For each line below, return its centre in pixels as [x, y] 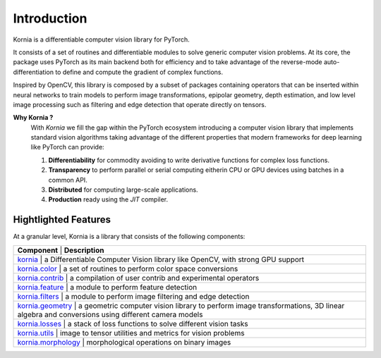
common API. [68, 180]
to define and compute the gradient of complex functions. [139, 72]
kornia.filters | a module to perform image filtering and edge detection [133, 296]
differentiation [34, 72]
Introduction [50, 18]
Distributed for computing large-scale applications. [123, 190]
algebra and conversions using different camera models [110, 314]
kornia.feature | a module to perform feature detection [107, 287]
